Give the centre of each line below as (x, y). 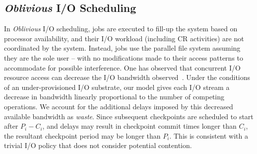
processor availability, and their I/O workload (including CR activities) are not (124, 38)
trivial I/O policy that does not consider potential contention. (98, 145)
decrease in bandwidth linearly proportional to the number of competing (114, 97)
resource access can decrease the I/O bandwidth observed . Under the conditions (127, 77)
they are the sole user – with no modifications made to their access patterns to (124, 57)
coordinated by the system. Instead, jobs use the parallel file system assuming (122, 48)
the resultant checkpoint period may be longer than (82, 135)
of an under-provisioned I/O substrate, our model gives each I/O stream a (117, 87)
